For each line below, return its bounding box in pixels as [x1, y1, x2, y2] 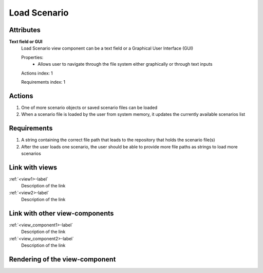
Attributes [9, 26, 41, 34]
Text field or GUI [9, 39, 43, 45]
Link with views [9, 163, 57, 171]
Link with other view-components [9, 209, 114, 218]
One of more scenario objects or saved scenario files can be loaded [21, 105, 158, 110]
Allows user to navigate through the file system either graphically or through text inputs [38, 61, 213, 67]
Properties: [21, 54, 44, 60]
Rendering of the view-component [9, 255, 116, 263]
